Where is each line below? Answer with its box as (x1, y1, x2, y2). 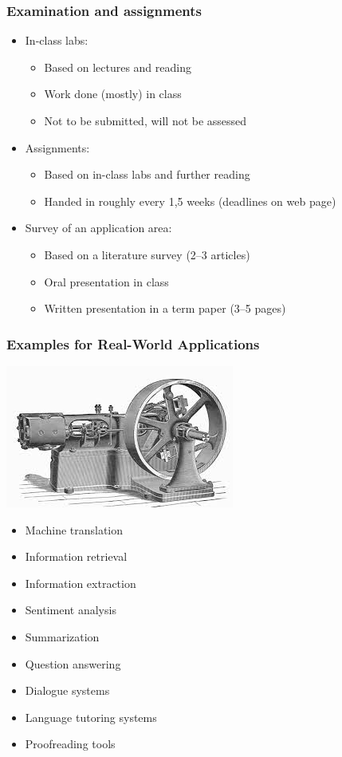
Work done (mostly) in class (44, 85, 182, 102)
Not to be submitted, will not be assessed (44, 112, 247, 128)
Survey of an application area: (25, 219, 172, 236)
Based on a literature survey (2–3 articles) (44, 246, 250, 262)
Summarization (25, 628, 100, 645)
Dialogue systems (25, 682, 110, 699)
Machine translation (25, 521, 124, 538)
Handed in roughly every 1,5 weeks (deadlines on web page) (44, 192, 336, 209)
